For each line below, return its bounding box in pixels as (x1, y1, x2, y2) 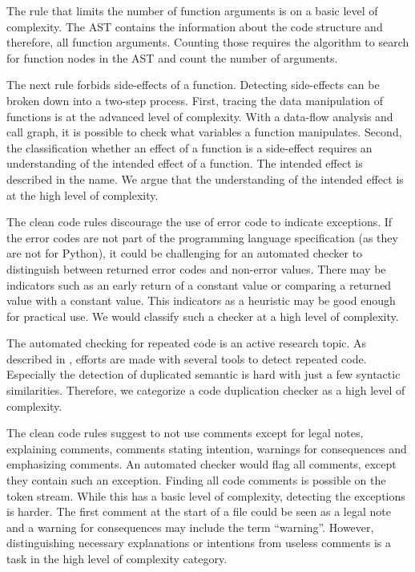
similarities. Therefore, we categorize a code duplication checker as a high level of (6, 382, 405, 399)
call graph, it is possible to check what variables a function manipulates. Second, (6, 124, 402, 140)
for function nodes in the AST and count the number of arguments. (6, 49, 338, 66)
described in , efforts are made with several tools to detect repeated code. (6, 350, 367, 367)
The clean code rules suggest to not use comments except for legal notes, (6, 424, 364, 441)
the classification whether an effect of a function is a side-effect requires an (6, 139, 373, 156)
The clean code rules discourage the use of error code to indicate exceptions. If (6, 213, 393, 230)
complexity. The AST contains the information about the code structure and (6, 18, 383, 34)
